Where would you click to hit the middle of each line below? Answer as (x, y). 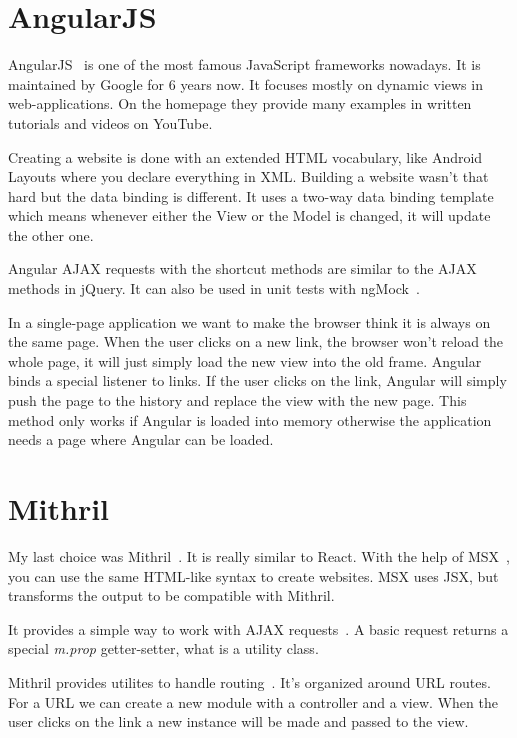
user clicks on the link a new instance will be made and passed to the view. (238, 721)
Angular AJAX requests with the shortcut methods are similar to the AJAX (242, 268)
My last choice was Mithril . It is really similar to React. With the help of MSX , (259, 555)
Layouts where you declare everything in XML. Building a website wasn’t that (248, 176)
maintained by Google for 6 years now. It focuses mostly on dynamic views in (245, 83)
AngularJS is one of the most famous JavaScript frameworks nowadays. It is (244, 64)
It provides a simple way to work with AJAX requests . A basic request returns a (258, 628)
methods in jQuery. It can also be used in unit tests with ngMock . (214, 288)
